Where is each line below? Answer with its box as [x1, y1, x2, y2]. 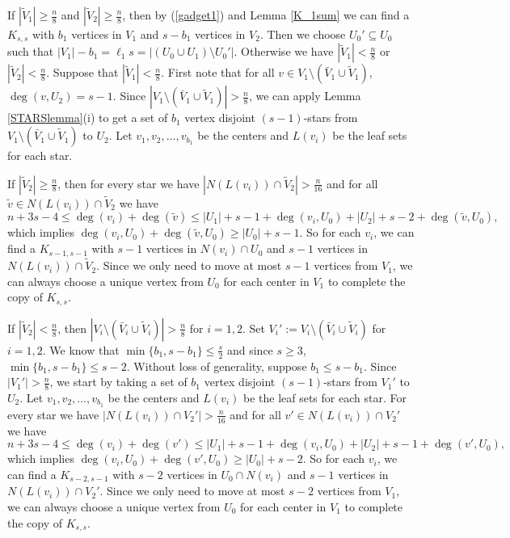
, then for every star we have [57, 174, 200, 191]
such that [7, 43, 54, 60]
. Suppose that [46, 64, 119, 81]
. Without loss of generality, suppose [126, 357, 307, 374]
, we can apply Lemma [248, 87, 361, 104]
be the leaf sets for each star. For [242, 389, 407, 406]
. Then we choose [259, 26, 346, 42]
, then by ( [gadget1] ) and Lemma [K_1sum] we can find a [122, 6, 410, 23]
